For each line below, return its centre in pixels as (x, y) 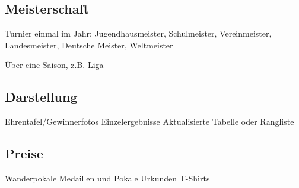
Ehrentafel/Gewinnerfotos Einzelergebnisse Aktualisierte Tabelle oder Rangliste (149, 121)
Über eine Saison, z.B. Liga (54, 65)
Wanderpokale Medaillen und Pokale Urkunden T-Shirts (107, 178)
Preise (24, 153)
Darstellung (41, 97)
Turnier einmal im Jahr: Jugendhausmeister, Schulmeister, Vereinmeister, (138, 33)
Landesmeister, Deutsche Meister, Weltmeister (89, 45)
